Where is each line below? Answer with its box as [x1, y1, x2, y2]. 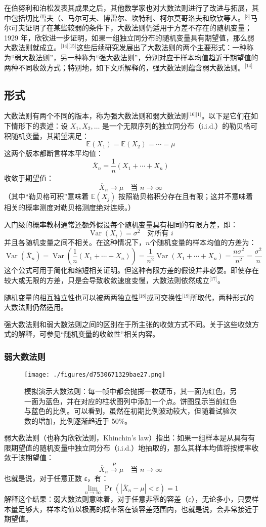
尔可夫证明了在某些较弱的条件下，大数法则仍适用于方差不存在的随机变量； [4, 22, 252, 33]
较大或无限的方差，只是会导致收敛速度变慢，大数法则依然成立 [4, 275, 209, 286]
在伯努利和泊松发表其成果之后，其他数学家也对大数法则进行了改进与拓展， [4, 3, 252, 13]
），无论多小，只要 [191, 494, 252, 504]
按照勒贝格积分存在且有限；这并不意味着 [118, 191, 253, 201]
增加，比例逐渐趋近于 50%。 [38, 415, 132, 426]
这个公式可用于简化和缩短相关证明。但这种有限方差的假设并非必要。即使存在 [4, 265, 259, 275]
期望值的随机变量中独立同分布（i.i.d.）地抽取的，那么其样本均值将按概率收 [11, 442, 259, 453]
